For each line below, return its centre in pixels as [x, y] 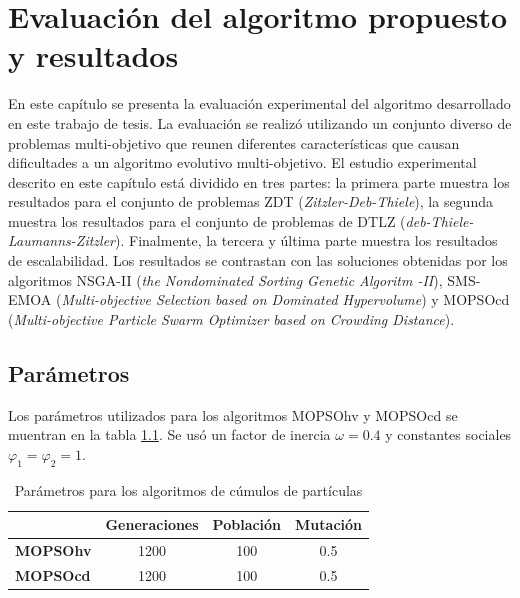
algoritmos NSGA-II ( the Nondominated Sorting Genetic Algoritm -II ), [225, 279]
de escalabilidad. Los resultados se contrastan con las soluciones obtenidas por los [258, 260]
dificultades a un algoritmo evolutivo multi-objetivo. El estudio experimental [242, 162]
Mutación [329, 524]
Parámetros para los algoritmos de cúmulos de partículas [188, 489]
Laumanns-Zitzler [62, 240]
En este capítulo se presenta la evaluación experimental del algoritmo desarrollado [259, 103]
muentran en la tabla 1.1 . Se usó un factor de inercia [169, 434]
